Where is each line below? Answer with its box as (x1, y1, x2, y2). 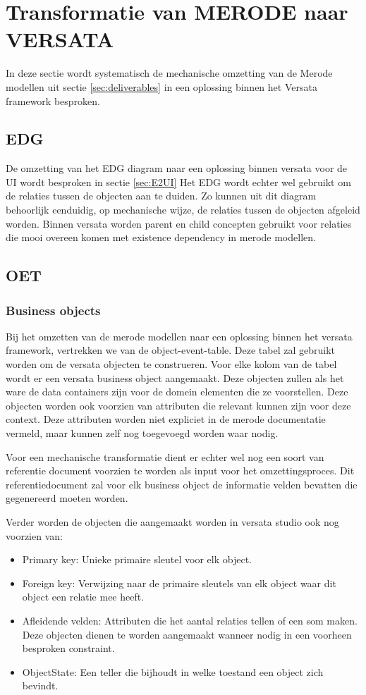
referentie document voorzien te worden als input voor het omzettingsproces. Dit (6, 463, 355, 478)
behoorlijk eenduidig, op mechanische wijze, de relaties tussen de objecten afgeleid (6, 202, 360, 217)
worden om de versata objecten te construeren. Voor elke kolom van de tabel (6, 357, 337, 371)
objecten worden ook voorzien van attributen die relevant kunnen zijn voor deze (6, 398, 351, 412)
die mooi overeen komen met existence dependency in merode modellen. (6, 230, 316, 245)
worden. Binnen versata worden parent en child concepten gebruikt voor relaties (6, 216, 352, 230)
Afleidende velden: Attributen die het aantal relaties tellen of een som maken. (22, 613, 358, 627)
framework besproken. (6, 93, 100, 108)
